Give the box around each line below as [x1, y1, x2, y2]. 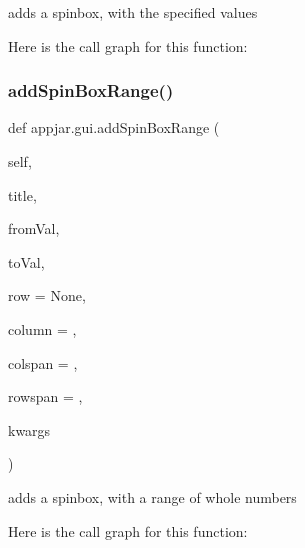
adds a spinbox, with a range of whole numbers [8, 486, 297, 507]
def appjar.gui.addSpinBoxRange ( [8, 117, 220, 138]
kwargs [8, 419, 51, 440]
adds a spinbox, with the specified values [8, 2, 258, 22]
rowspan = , [8, 386, 83, 407]
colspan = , [8, 352, 78, 373]
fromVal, [8, 218, 60, 239]
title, [8, 184, 37, 205]
